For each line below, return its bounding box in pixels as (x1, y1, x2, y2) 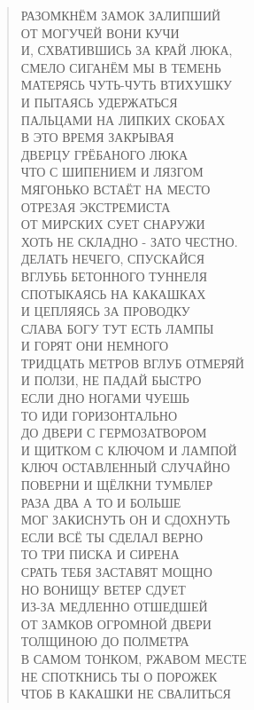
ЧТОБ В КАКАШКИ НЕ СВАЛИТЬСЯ (20, 684, 231, 703)
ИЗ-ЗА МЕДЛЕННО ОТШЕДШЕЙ (20, 597, 208, 616)
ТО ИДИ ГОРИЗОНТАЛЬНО (20, 406, 178, 424)
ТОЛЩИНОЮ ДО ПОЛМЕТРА (20, 632, 189, 651)
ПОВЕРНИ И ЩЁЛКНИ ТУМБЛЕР (20, 476, 213, 494)
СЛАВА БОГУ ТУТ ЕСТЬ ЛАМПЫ (20, 319, 214, 337)
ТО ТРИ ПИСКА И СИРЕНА (20, 545, 180, 564)
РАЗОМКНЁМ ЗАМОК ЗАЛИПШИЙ (20, 6, 221, 24)
